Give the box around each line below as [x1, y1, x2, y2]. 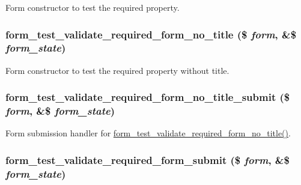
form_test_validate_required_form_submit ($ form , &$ [5, 152, 290, 167]
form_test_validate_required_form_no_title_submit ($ [5, 89, 290, 105]
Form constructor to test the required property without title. [5, 64, 230, 76]
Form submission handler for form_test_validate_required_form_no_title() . [5, 127, 291, 139]
